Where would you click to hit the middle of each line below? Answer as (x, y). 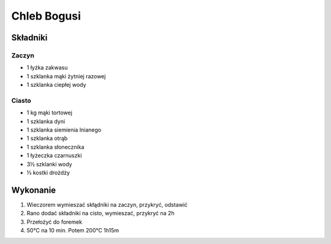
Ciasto (21, 100)
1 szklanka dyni (46, 121)
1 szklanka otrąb (47, 138)
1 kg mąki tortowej (50, 113)
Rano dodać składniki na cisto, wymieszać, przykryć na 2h (101, 213)
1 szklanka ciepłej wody (56, 85)
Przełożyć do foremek (55, 222)
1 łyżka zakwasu (47, 68)
